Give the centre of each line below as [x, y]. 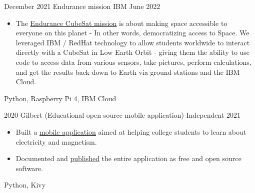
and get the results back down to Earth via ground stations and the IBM [128, 72]
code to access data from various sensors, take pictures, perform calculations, [133, 62]
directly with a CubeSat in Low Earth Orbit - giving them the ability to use [133, 52]
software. [29, 168]
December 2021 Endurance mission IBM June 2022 [82, 6]
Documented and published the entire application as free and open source [128, 158]
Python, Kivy [25, 185]
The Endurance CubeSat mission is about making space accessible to [121, 23]
